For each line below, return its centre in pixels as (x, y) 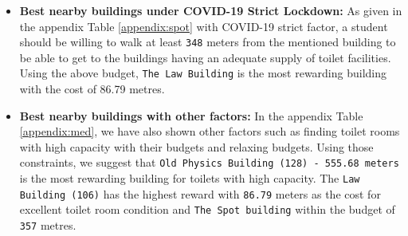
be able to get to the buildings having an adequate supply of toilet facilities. (205, 57)
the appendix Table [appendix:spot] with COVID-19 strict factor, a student (204, 26)
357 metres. (48, 225)
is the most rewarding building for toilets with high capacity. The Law (190, 178)
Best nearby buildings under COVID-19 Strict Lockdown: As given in (211, 10)
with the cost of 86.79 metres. (92, 89)
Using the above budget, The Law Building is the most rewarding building (203, 73)
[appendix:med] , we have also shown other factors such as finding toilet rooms (210, 131)
